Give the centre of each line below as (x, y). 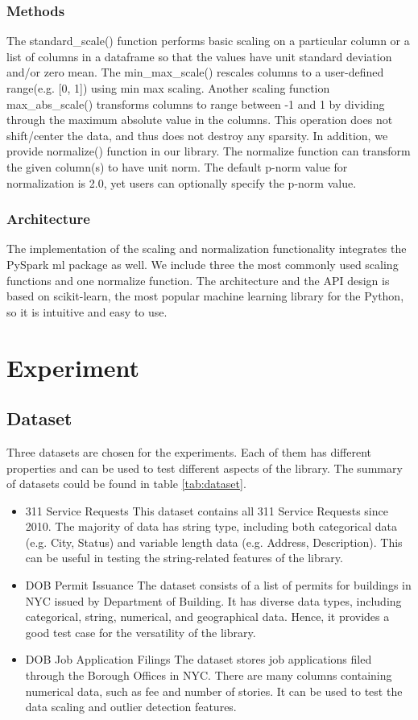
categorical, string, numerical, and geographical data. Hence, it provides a (207, 617)
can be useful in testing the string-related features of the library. (184, 558)
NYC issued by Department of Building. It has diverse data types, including (213, 600)
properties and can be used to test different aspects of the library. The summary (205, 468)
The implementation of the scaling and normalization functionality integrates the (207, 248)
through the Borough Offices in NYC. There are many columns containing (209, 675)
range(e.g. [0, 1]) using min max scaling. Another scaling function (168, 88)
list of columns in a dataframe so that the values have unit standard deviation (199, 56)
